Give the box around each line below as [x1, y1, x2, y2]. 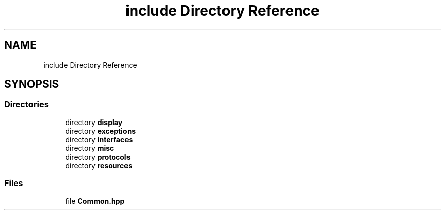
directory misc [65, 143, 114, 152]
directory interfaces [65, 135, 133, 144]
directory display [65, 117, 123, 127]
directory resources [65, 161, 133, 170]
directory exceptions [65, 126, 136, 135]
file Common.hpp [65, 196, 125, 205]
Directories [4, 99, 49, 110]
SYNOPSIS [4, 78, 59, 91]
